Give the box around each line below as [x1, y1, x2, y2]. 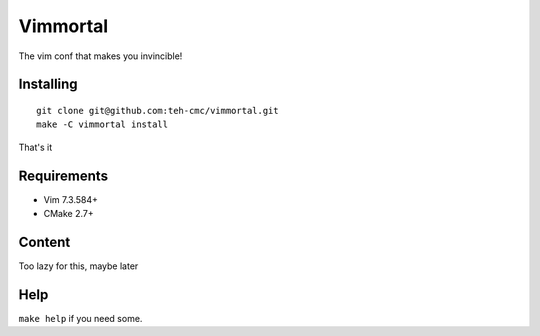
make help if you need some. [18, 312, 143, 324]
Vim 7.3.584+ [43, 193, 99, 205]
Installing [18, 76, 79, 93]
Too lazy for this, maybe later [18, 260, 139, 272]
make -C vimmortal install [36, 119, 169, 130]
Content [18, 233, 71, 250]
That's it [18, 141, 53, 153]
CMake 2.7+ [43, 208, 94, 220]
